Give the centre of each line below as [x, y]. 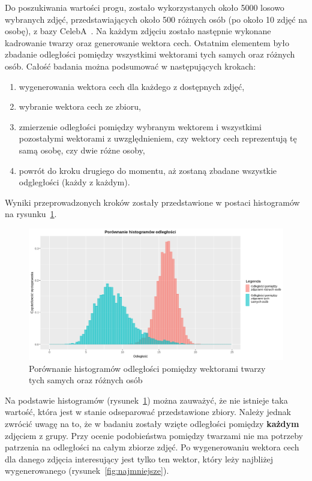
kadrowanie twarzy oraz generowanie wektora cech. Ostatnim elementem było [147, 42]
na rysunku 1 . [31, 214]
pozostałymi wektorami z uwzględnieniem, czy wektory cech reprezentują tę [158, 138]
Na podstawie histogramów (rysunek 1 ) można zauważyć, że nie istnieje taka [146, 400]
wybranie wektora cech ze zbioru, [80, 106]
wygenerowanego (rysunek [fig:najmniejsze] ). [87, 471]
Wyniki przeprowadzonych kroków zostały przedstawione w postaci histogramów [152, 202]
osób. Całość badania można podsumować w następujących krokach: [130, 66]
